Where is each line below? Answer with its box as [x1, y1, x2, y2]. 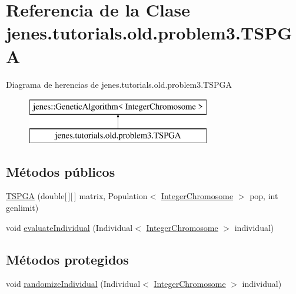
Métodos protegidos [6, 250, 129, 268]
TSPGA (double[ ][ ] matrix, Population [6, 190, 148, 202]
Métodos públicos [6, 162, 115, 180]
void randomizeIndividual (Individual [6, 278, 141, 290]
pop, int [250, 190, 278, 202]
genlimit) [6, 201, 39, 214]
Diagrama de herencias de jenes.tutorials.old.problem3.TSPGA [6, 78, 232, 90]
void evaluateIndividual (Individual [6, 221, 133, 233]
